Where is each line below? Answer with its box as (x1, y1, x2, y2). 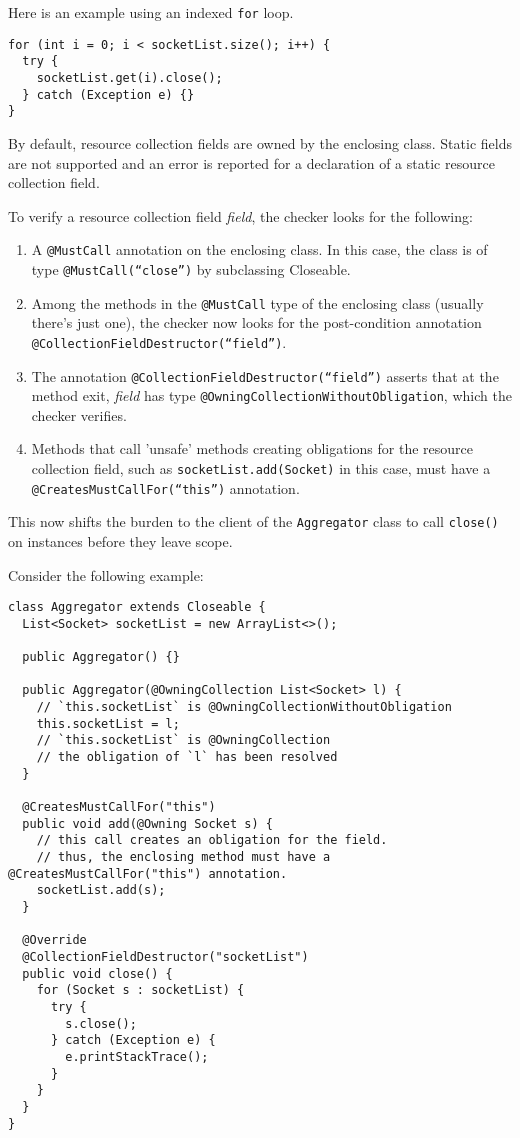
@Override (22, 933, 87, 948)
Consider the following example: (8, 564, 204, 585)
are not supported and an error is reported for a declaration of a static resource (8, 152, 495, 173)
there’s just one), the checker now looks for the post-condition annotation (31, 312, 482, 333)
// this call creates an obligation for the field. (36, 833, 388, 848)
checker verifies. (31, 404, 127, 425)
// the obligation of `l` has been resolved (36, 750, 338, 765)
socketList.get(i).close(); (36, 70, 223, 85)
